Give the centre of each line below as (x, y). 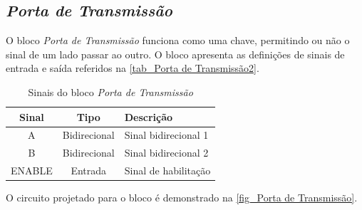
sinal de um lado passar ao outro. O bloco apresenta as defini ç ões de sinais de (175, 54)
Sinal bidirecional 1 (166, 135)
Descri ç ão (149, 116)
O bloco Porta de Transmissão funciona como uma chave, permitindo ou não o (178, 40)
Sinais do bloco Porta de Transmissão (110, 91)
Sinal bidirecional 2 (166, 153)
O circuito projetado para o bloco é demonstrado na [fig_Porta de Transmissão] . (182, 198)
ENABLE (32, 170)
